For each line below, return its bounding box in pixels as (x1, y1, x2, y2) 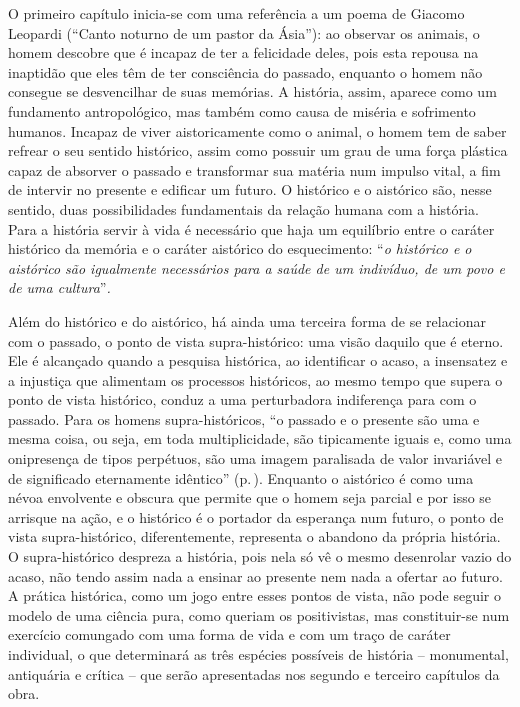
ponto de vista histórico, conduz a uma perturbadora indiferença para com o (8, 389, 477, 410)
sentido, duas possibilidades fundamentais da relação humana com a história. (8, 198, 479, 219)
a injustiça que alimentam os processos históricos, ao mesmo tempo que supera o (8, 369, 503, 390)
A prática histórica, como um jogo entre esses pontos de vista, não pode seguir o (8, 585, 501, 606)
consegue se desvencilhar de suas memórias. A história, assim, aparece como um (8, 81, 497, 102)
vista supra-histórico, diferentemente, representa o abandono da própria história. (8, 526, 501, 547)
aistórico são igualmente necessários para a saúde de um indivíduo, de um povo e (8, 257, 505, 278)
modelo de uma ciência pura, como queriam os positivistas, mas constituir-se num (8, 604, 510, 625)
